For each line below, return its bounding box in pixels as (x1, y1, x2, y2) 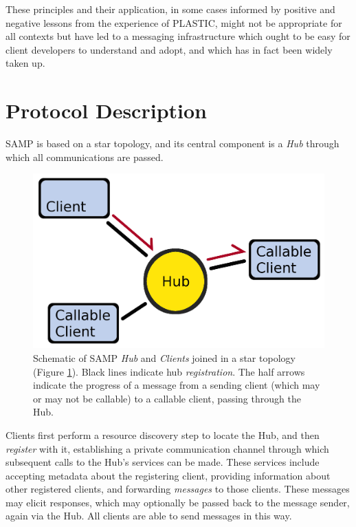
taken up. (5, 56, 45, 70)
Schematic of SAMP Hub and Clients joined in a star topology (33, 350, 296, 365)
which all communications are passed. (5, 149, 164, 164)
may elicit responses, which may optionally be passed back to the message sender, (5, 495, 350, 509)
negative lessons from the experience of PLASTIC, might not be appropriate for (5, 15, 342, 30)
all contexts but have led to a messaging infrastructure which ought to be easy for (5, 29, 351, 43)
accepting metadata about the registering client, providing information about (5, 468, 331, 482)
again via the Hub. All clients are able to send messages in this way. (5, 508, 292, 523)
